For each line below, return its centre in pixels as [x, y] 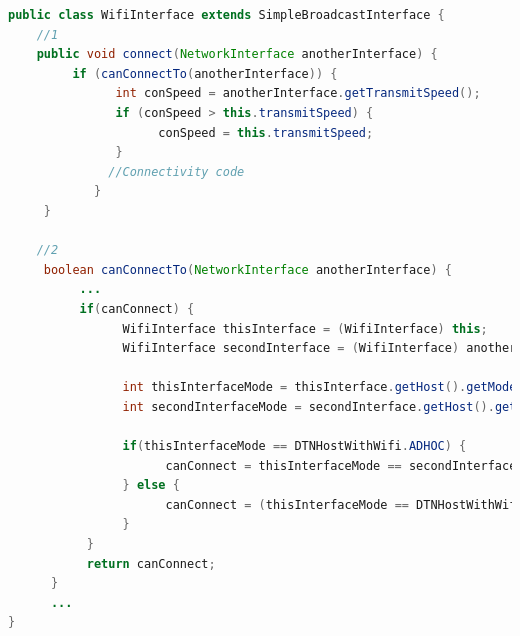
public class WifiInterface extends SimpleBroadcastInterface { [226, 15]
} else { [151, 485]
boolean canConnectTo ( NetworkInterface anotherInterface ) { [247, 269]
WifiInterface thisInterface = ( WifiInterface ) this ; [305, 328]
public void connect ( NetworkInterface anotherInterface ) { [237, 54]
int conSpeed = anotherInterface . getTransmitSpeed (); [298, 93]
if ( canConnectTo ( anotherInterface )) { [205, 73]
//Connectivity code [176, 171]
